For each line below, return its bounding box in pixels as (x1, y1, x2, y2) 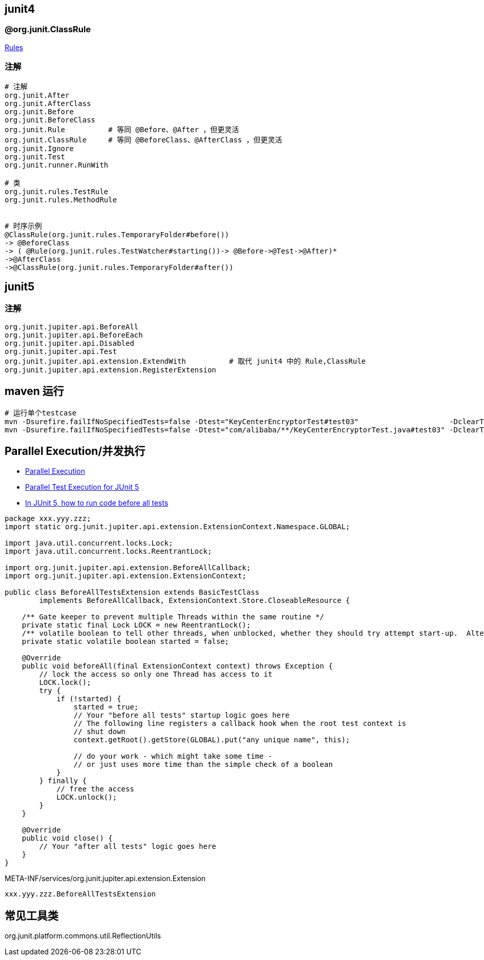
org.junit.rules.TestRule (5, 187, 109, 196)
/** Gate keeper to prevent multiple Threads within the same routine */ (22, 613, 324, 621)
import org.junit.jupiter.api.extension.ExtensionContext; (5, 572, 247, 580)
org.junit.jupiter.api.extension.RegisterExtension (5, 365, 217, 374)
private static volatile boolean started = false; (22, 637, 229, 646)
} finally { (39, 777, 87, 785)
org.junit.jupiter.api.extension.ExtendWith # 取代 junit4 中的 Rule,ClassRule (5, 357, 366, 365)
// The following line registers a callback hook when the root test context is (73, 719, 406, 728)
